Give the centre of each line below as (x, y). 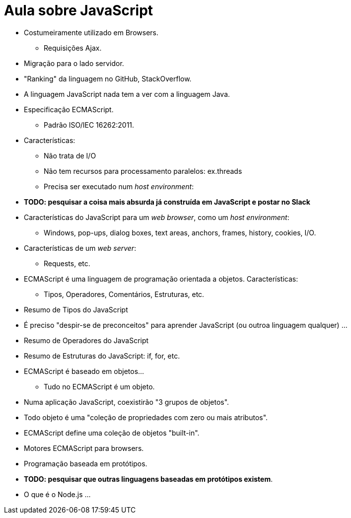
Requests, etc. (67, 263)
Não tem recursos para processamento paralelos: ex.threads (143, 171)
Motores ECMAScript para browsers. (84, 448)
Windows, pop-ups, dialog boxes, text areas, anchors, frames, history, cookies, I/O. (180, 232)
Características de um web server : (80, 248)
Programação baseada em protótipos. (86, 463)
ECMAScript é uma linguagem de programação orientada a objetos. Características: (161, 279)
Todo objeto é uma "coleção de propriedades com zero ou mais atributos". (146, 417)
